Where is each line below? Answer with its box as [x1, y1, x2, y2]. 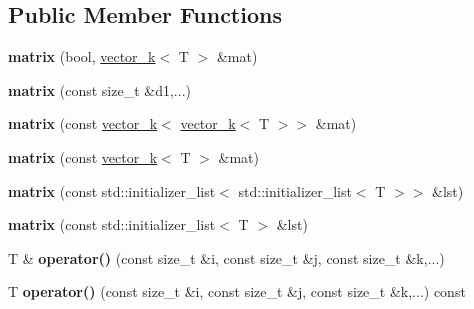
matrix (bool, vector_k [8, 46, 156, 67]
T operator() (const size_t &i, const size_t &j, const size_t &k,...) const [8, 281, 466, 302]
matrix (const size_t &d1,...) [8, 79, 191, 100]
